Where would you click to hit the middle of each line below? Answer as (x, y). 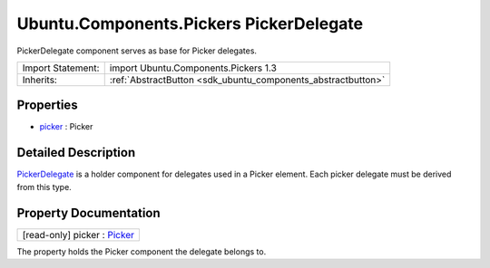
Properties (47, 105)
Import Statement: (61, 68)
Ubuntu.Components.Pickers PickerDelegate (190, 24)
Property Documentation (88, 213)
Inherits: (40, 80)
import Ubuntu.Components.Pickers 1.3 (193, 68)
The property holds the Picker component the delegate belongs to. (142, 251)
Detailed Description (76, 153)
